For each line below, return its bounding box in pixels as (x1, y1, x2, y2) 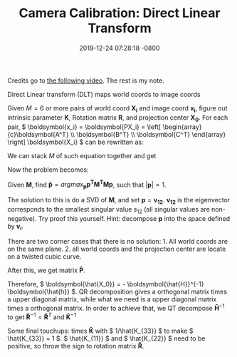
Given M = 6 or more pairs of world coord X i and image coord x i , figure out (7, 103, 228, 114)
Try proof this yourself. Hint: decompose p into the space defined (38, 214, 230, 222)
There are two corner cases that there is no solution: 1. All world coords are (7, 237, 228, 246)
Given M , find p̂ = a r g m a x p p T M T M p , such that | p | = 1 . (7, 179, 167, 190)
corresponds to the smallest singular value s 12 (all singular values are (7, 205, 210, 215)
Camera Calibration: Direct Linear (19, 5, 221, 21)
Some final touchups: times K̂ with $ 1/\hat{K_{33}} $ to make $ (7, 326, 194, 335)
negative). (7, 214, 37, 222)
